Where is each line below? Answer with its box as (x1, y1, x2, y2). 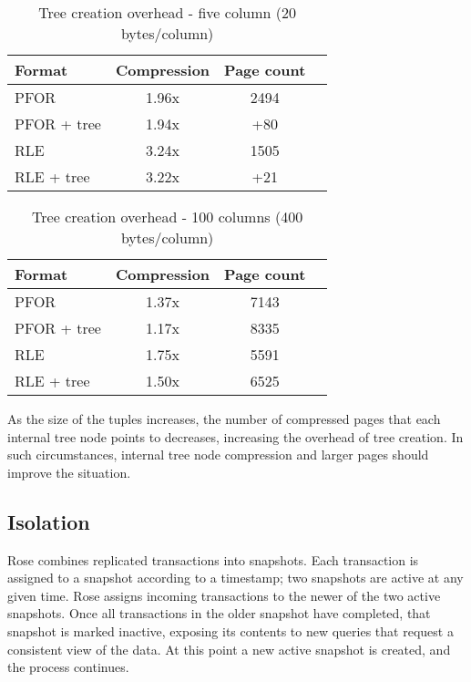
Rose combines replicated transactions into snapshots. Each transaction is (7, 550, 419, 569)
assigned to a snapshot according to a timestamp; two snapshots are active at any (7, 568, 464, 587)
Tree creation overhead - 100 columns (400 (32, 206, 303, 227)
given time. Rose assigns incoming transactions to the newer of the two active (7, 585, 441, 604)
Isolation (7, 507, 90, 535)
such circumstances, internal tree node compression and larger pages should (7, 445, 429, 464)
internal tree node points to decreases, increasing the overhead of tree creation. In (7, 427, 464, 446)
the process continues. (7, 657, 129, 677)
